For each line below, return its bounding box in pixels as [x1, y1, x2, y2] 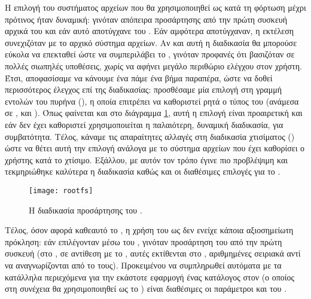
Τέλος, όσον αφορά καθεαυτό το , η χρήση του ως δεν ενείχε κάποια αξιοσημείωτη [5, 224, 294, 236]
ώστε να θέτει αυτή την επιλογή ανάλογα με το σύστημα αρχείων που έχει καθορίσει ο [5, 142, 305, 154]
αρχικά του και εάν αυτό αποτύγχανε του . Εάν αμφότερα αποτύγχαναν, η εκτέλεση [5, 25, 294, 37]
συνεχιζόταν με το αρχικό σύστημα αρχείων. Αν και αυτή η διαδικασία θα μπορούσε [5, 36, 297, 48]
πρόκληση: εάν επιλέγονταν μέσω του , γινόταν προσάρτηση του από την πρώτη [5, 235, 282, 248]
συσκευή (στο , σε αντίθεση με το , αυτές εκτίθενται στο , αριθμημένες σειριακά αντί [5, 247, 301, 260]
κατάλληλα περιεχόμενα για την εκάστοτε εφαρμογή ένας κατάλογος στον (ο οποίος [5, 270, 295, 283]
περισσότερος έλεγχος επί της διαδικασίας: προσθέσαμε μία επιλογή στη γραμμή [5, 83, 282, 96]
